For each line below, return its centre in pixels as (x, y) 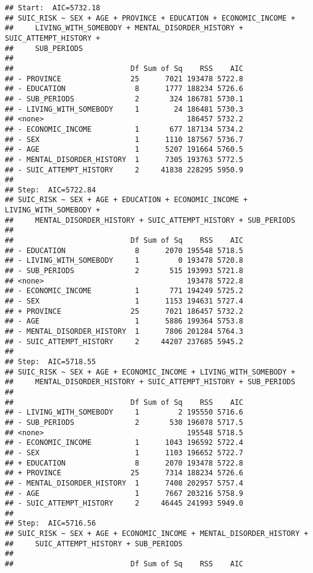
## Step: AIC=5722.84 (51, 190)
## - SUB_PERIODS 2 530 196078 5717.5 (124, 422)
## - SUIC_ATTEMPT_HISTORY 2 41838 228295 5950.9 (124, 170)
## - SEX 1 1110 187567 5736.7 (124, 139)
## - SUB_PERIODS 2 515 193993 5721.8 (124, 271)
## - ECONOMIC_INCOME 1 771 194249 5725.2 (124, 291)
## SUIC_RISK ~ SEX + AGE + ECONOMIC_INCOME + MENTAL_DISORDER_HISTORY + (157, 534)
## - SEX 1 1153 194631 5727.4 (124, 301)
